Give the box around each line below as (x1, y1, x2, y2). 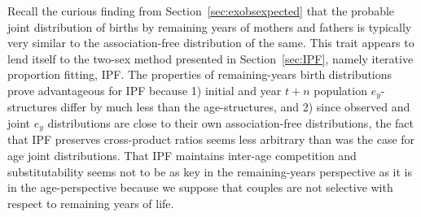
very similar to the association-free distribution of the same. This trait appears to (7, 34, 414, 51)
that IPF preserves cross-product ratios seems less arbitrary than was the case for (7, 131, 415, 148)
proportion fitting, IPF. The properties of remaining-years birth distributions (7, 66, 392, 83)
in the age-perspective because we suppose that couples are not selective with (7, 179, 393, 196)
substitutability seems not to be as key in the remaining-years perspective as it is (7, 163, 412, 180)
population (314, 81, 367, 98)
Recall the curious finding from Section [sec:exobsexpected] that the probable (7, 2, 395, 19)
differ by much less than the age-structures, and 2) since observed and (60, 98, 410, 115)
